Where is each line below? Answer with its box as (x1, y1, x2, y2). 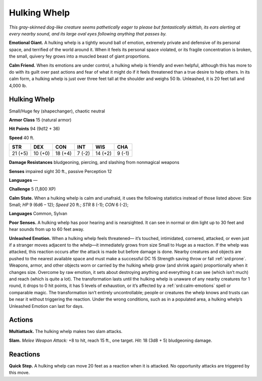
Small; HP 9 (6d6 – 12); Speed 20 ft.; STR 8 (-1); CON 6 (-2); (9, 202, 129, 208)
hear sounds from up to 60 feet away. (9, 226, 84, 232)
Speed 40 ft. (9, 135, 34, 141)
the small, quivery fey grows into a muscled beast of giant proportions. (9, 53, 150, 59)
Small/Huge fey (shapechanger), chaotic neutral (9, 108, 105, 114)
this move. (9, 370, 30, 376)
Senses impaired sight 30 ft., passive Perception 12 (9, 168, 112, 174)
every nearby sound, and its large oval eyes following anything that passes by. (9, 31, 167, 36)
